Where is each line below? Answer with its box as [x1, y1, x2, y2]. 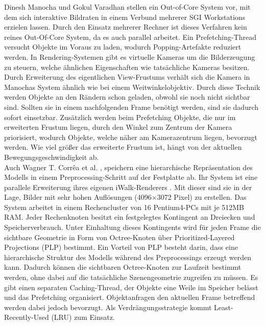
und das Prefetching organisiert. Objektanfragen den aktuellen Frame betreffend [4, 292, 255, 302]
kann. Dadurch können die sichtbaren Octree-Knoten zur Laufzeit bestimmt [4, 262, 242, 272]
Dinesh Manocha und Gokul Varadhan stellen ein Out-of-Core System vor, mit [4, 2, 251, 12]
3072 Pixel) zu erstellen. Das [157, 192, 247, 202]
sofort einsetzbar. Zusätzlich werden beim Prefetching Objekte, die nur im [4, 111, 236, 122]
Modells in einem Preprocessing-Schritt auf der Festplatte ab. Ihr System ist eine [4, 172, 258, 182]
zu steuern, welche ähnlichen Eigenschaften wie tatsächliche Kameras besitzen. [4, 61, 250, 72]
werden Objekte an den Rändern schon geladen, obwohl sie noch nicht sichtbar [4, 91, 250, 102]
